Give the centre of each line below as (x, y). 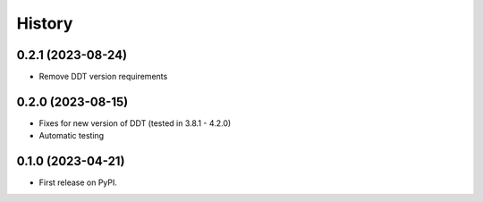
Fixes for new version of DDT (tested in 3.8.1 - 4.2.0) (135, 123)
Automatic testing (72, 136)
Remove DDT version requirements (103, 77)
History (45, 23)
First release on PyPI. (78, 182)
